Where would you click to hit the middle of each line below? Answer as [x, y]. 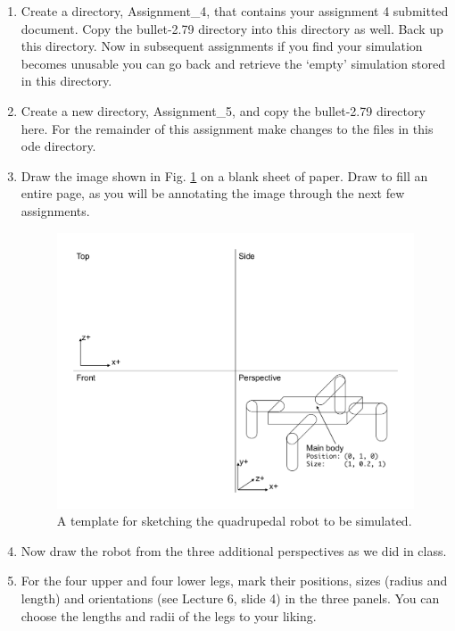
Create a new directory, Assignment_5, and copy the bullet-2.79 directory [223, 110]
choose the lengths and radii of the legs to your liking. [169, 615]
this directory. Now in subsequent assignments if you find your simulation [222, 46]
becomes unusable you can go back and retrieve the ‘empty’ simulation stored [233, 63]
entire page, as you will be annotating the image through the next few [213, 193]
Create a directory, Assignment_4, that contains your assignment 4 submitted [235, 11]
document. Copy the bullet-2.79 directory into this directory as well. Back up [232, 28]
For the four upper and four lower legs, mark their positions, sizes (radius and [234, 581]
